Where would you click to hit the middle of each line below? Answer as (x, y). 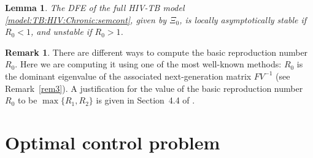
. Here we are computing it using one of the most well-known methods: (148, 64)
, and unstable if (61, 32)
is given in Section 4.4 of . (145, 100)
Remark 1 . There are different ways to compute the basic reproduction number (156, 52)
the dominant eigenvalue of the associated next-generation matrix (128, 76)
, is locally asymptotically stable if (243, 19)
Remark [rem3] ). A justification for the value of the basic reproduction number (154, 88)
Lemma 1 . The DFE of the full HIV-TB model (95, 7)
